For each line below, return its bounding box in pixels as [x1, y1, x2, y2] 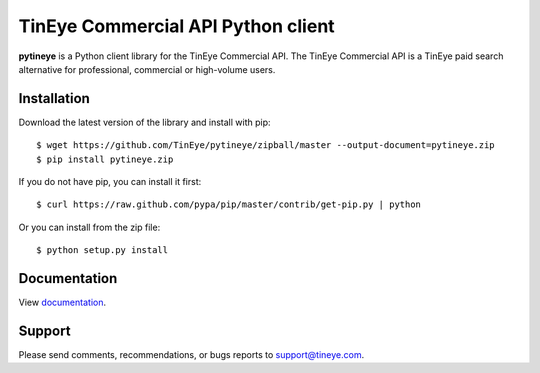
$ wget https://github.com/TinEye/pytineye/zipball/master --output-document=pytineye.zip [36, 140, 495, 151]
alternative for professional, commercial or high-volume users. [18, 63, 276, 75]
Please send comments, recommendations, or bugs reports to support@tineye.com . [18, 349, 365, 360]
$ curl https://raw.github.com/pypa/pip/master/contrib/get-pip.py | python [36, 199, 422, 210]
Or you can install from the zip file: [18, 221, 161, 233]
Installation [18, 90, 90, 107]
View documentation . [18, 296, 107, 309]
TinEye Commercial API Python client [18, 15, 335, 37]
